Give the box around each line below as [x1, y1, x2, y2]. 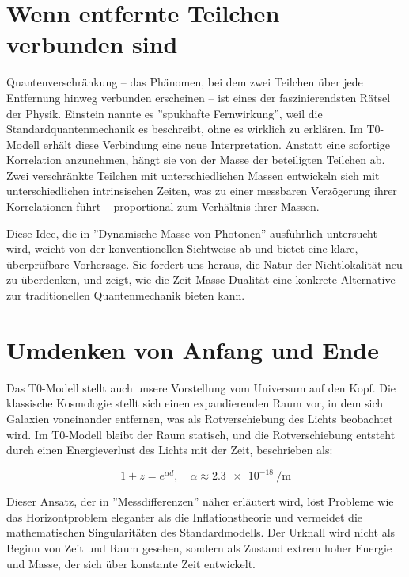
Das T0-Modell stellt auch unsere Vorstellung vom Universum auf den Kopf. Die [6, 379, 396, 395]
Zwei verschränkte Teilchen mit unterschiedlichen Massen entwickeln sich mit [6, 166, 380, 183]
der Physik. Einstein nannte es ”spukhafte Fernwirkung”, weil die [6, 105, 323, 121]
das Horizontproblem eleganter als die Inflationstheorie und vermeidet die [6, 508, 362, 525]
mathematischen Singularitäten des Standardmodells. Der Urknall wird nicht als [6, 524, 396, 541]
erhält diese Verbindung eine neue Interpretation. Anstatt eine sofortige [43, 136, 391, 152]
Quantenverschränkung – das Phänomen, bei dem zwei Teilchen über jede [6, 74, 363, 90]
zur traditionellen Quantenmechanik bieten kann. [6, 287, 245, 304]
